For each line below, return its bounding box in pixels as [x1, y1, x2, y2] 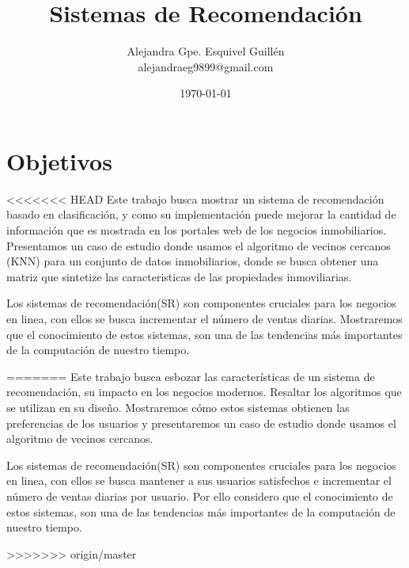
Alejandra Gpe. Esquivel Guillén [127, 43, 285, 59]
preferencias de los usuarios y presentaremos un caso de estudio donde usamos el [6, 414, 396, 431]
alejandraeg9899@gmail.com [138, 58, 274, 74]
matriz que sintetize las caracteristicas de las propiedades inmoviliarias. [6, 268, 352, 284]
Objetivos [6, 144, 112, 177]
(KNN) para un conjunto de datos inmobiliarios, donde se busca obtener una [6, 253, 379, 269]
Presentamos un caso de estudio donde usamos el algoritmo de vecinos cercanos [6, 237, 391, 254]
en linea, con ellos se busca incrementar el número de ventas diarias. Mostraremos [6, 311, 403, 326]
